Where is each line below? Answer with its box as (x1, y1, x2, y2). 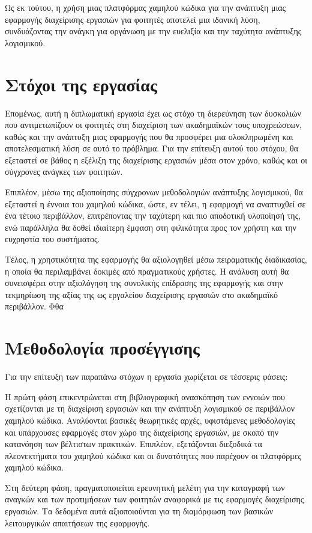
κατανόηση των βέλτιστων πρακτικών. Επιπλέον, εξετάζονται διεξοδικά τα (5, 437, 262, 450)
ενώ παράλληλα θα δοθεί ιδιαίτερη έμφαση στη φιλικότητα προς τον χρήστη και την (5, 221, 296, 233)
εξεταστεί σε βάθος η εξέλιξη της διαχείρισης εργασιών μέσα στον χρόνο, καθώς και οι (5, 153, 307, 166)
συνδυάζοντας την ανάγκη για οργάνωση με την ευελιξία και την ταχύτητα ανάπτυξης (5, 25, 302, 37)
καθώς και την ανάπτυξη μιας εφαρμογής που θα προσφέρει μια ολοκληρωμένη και (5, 130, 293, 142)
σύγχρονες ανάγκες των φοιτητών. (5, 165, 123, 178)
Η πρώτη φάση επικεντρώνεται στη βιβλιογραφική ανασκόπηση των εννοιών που (5, 390, 285, 403)
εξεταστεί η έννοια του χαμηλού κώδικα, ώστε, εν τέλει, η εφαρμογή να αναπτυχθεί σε (5, 197, 306, 210)
